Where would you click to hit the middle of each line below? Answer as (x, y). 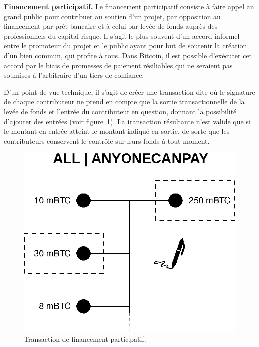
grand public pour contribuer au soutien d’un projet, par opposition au (112, 16)
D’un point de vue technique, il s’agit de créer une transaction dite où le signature (129, 91)
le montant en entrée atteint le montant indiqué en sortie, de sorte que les (117, 131)
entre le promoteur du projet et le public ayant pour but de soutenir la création (126, 46)
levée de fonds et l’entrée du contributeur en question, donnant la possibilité (120, 111)
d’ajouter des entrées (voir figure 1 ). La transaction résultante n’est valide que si (127, 121)
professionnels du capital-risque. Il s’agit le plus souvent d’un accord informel (122, 36)
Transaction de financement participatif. (85, 339)
